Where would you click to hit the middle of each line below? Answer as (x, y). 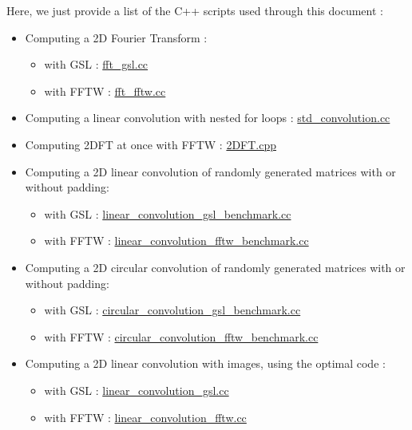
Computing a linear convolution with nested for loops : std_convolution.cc (208, 118)
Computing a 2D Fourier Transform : (116, 37)
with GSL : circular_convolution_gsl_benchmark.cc (172, 310)
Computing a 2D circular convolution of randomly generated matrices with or (215, 267)
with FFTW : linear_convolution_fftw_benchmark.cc (176, 241)
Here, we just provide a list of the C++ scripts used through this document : (195, 10)
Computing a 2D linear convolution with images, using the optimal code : (205, 363)
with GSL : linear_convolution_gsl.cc (137, 390)
